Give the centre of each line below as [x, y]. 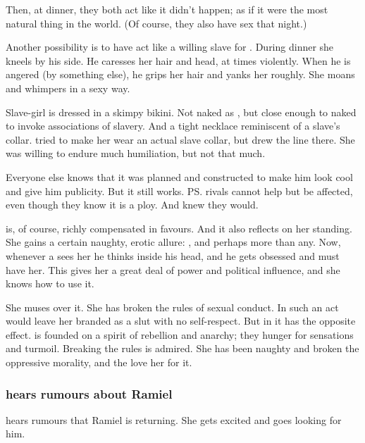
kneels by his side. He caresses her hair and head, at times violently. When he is [178, 60]
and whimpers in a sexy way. [68, 88]
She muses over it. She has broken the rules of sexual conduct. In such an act [172, 307]
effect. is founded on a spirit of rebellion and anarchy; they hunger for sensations [180, 334]
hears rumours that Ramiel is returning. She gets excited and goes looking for [174, 419]
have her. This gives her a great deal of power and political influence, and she [173, 269]
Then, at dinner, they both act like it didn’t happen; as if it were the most [167, 9]
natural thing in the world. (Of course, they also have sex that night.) [156, 23]
